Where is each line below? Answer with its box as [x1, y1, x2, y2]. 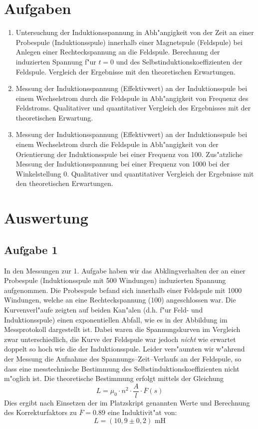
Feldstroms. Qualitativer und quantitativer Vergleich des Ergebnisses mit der [15, 102, 251, 113]
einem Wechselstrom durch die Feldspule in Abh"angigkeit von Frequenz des [15, 92, 249, 103]
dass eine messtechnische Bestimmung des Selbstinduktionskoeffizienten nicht [4, 363, 240, 373]
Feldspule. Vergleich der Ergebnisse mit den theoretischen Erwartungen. [15, 66, 236, 76]
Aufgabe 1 [4, 241, 58, 257]
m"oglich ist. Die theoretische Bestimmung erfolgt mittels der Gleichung [4, 373, 224, 383]
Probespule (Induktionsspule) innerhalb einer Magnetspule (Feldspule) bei [15, 36, 243, 47]
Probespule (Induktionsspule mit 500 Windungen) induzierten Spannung [4, 275, 226, 285]
